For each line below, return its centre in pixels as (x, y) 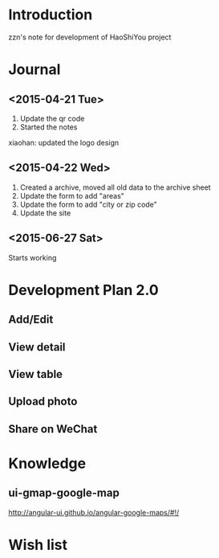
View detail (37, 347)
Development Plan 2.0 (83, 290)
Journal (34, 70)
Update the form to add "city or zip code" (89, 204)
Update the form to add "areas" (72, 195)
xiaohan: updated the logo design (64, 142)
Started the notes (49, 127)
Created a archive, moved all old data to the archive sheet (115, 187)
